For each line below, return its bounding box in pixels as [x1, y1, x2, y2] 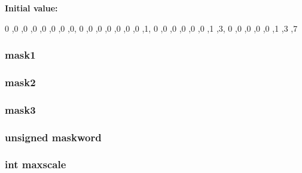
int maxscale [5, 157, 66, 172]
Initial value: [5, 2, 58, 14]
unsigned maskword [5, 129, 102, 144]
